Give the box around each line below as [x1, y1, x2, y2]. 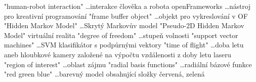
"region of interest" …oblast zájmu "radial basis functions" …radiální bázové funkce [4, 59, 252, 69]
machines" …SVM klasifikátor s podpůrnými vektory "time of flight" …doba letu [4, 40, 244, 50]
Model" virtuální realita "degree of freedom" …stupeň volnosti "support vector [4, 30, 238, 40]
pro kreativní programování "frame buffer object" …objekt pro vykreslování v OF [4, 10, 248, 21]
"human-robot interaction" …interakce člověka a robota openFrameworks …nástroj [4, 1, 251, 11]
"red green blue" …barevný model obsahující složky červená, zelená [4, 69, 205, 79]
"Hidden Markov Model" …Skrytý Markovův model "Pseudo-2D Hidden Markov [4, 20, 245, 31]
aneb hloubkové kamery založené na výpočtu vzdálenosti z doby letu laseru [4, 49, 231, 59]
